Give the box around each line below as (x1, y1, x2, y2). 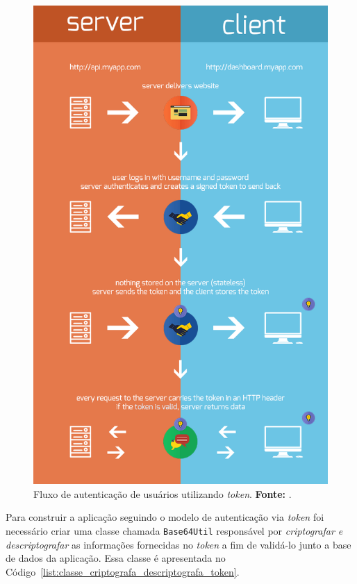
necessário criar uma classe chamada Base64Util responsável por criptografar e (6, 523, 343, 537)
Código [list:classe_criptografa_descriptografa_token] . (6, 564, 240, 578)
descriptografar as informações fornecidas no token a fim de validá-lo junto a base (6, 537, 351, 551)
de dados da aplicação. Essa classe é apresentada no (6, 551, 226, 565)
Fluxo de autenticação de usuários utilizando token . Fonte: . (33, 486, 292, 501)
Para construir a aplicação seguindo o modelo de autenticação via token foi (6, 510, 324, 524)
